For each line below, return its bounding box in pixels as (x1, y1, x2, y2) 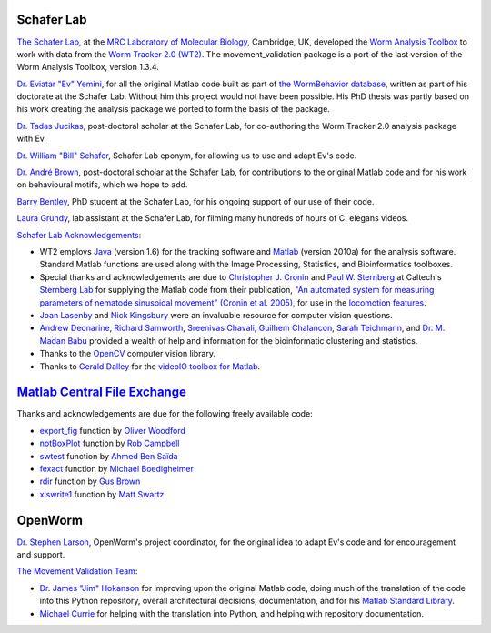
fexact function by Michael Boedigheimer (39, 463, 195, 474)
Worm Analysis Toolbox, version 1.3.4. (16, 62, 159, 73)
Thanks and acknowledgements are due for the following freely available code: (16, 408, 313, 419)
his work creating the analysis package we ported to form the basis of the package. (16, 104, 331, 115)
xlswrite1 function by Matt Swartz (39, 488, 165, 499)
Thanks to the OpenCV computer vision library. (39, 348, 215, 359)
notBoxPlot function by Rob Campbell (39, 437, 180, 449)
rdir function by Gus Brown (39, 476, 141, 487)
